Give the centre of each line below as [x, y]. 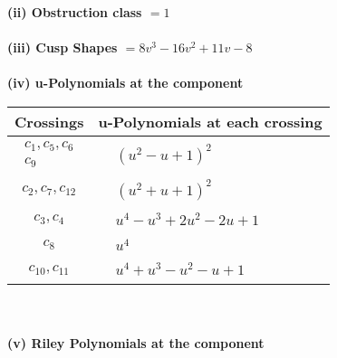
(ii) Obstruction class [75, 12]
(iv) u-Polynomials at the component [125, 83]
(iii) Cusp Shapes [63, 47]
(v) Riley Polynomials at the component [136, 342]
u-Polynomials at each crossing [210, 121]
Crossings [49, 121]
